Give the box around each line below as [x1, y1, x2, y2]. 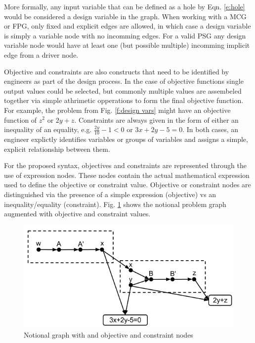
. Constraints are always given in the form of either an [74, 114, 239, 125]
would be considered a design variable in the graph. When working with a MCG [4, 11, 247, 21]
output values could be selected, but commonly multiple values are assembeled [4, 85, 242, 96]
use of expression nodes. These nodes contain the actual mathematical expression [4, 170, 250, 180]
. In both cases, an [182, 124, 239, 135]
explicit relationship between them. [4, 143, 110, 154]
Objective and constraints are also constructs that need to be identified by [4, 66, 229, 76]
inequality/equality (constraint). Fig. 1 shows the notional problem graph [4, 199, 226, 209]
